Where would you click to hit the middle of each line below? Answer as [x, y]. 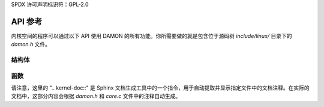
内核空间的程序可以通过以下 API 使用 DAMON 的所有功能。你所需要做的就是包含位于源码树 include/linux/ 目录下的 [151, 35]
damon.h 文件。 [31, 44]
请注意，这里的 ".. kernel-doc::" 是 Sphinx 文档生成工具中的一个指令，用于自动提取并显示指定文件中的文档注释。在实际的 [160, 88]
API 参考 [27, 21]
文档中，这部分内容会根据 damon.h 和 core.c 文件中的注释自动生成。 [96, 96]
